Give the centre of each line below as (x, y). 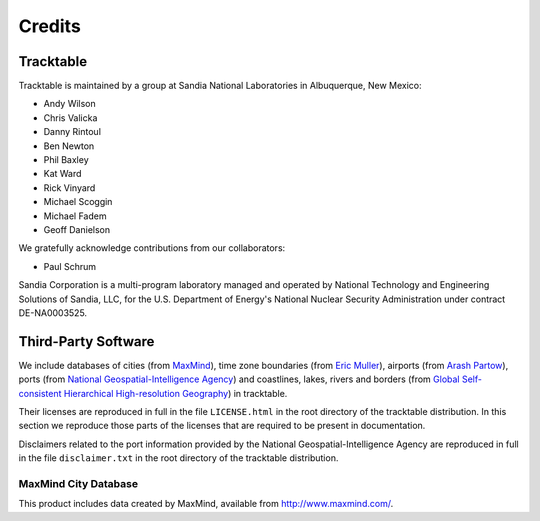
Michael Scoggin (78, 202)
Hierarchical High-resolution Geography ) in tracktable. (175, 393)
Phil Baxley (66, 160)
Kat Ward (62, 174)
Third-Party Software (86, 341)
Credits (50, 26)
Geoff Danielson (76, 229)
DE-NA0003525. (53, 312)
